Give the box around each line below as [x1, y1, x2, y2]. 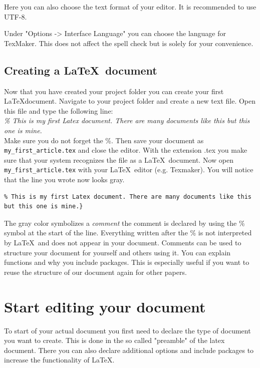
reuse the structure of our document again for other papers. [4, 266, 187, 277]
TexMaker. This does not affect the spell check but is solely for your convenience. [4, 38, 253, 48]
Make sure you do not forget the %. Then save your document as [4, 135, 204, 145]
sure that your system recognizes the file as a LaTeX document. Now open [4, 154, 233, 165]
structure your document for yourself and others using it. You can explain [4, 247, 231, 257]
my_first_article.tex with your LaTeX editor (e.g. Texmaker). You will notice [4, 164, 253, 175]
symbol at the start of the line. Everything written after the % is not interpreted [4, 227, 252, 238]
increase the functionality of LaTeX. [4, 354, 115, 365]
